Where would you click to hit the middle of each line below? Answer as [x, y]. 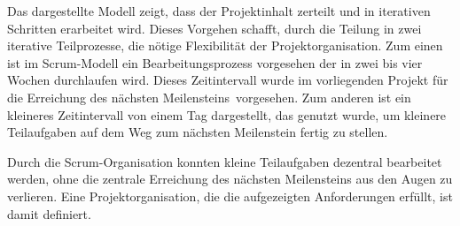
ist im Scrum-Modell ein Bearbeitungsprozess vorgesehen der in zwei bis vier [215, 62]
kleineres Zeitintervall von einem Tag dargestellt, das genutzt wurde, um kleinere [227, 114]
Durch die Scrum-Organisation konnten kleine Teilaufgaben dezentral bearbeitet [225, 161]
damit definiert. [49, 213]
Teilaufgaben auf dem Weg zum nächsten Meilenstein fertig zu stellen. [198, 132]
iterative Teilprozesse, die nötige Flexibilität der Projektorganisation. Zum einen [225, 45]
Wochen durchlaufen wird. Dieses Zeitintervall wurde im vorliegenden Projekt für [228, 80]
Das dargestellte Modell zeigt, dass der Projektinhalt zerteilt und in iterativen [219, 11]
